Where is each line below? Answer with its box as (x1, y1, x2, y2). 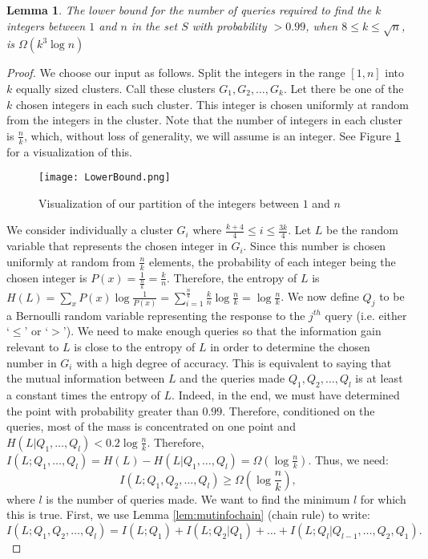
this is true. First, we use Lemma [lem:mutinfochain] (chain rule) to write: (6, 506, 370, 523)
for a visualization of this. (6, 143, 132, 160)
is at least (355, 370, 403, 387)
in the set (131, 17, 178, 34)
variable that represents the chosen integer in (6, 237, 228, 254)
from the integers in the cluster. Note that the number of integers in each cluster (6, 111, 403, 128)
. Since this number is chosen (243, 237, 386, 254)
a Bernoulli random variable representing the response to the (6, 306, 305, 323)
